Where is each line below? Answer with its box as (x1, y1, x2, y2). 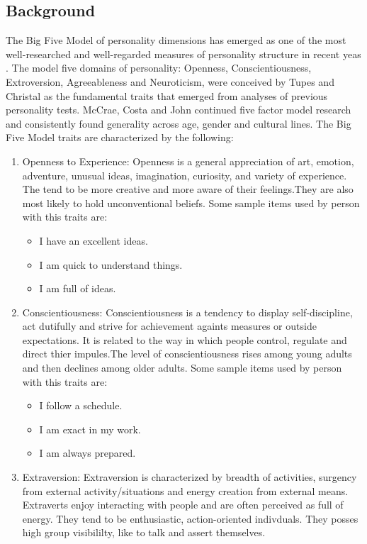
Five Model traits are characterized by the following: (6, 130, 234, 145)
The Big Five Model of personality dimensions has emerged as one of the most (6, 33, 346, 48)
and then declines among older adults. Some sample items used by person (22, 360, 342, 375)
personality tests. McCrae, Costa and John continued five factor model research (6, 102, 351, 117)
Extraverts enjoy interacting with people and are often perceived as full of (22, 497, 344, 512)
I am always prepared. (39, 445, 136, 460)
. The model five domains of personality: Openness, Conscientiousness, (6, 60, 312, 75)
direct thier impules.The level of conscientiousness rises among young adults (22, 346, 352, 361)
